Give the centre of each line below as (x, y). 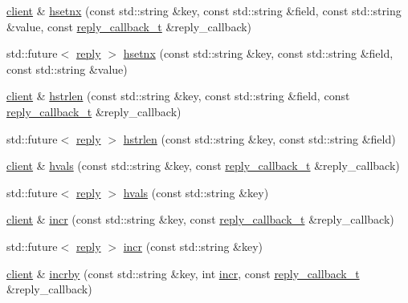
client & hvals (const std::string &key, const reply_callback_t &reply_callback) (203, 166)
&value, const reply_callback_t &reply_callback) (129, 26)
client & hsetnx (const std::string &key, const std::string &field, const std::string (204, 10)
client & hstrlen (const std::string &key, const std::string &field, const (178, 96)
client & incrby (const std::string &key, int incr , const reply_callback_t (183, 273)
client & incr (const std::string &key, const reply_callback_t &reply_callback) (200, 219)
